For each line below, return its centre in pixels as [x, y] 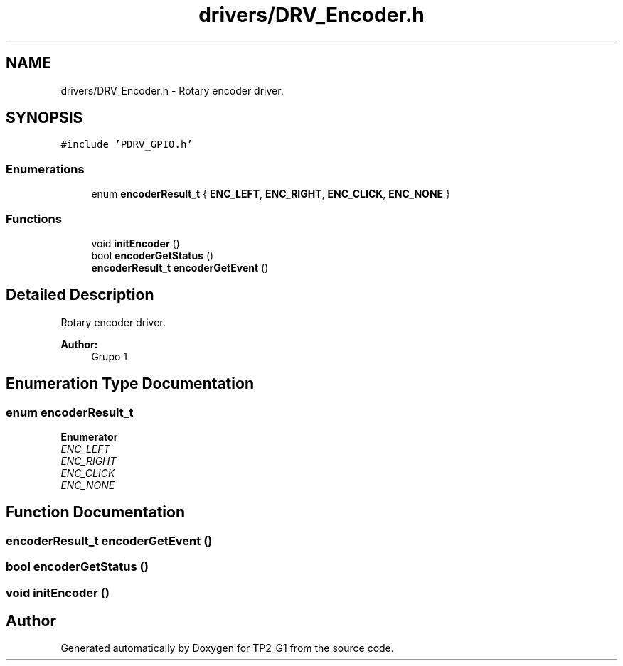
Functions [34, 219]
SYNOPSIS [44, 118]
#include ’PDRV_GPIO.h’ [127, 145]
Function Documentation [95, 512]
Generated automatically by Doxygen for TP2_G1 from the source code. [227, 648]
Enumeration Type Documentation [130, 384]
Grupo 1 [109, 356]
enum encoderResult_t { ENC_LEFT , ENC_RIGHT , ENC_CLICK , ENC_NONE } [271, 194]
